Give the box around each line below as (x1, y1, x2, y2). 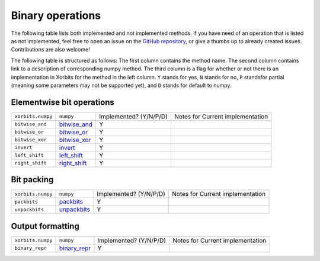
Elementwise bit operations (11, 97, 115, 107)
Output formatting (11, 221, 79, 231)
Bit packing (11, 175, 54, 185)
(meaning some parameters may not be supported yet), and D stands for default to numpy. (11, 82, 232, 89)
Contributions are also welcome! (11, 46, 90, 53)
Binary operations (11, 9, 101, 22)
